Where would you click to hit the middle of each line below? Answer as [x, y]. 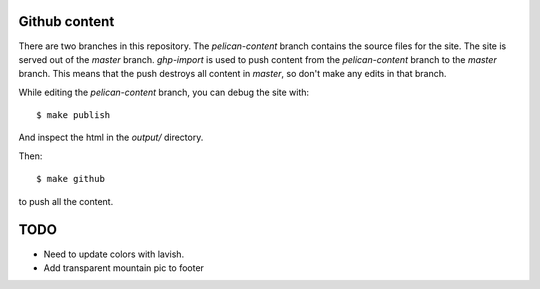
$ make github [70, 179]
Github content [66, 21]
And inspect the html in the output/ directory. [111, 137]
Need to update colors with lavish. [114, 254]
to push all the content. [66, 201]
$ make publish [73, 115]
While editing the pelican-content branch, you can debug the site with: [164, 92]
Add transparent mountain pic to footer [124, 267]
